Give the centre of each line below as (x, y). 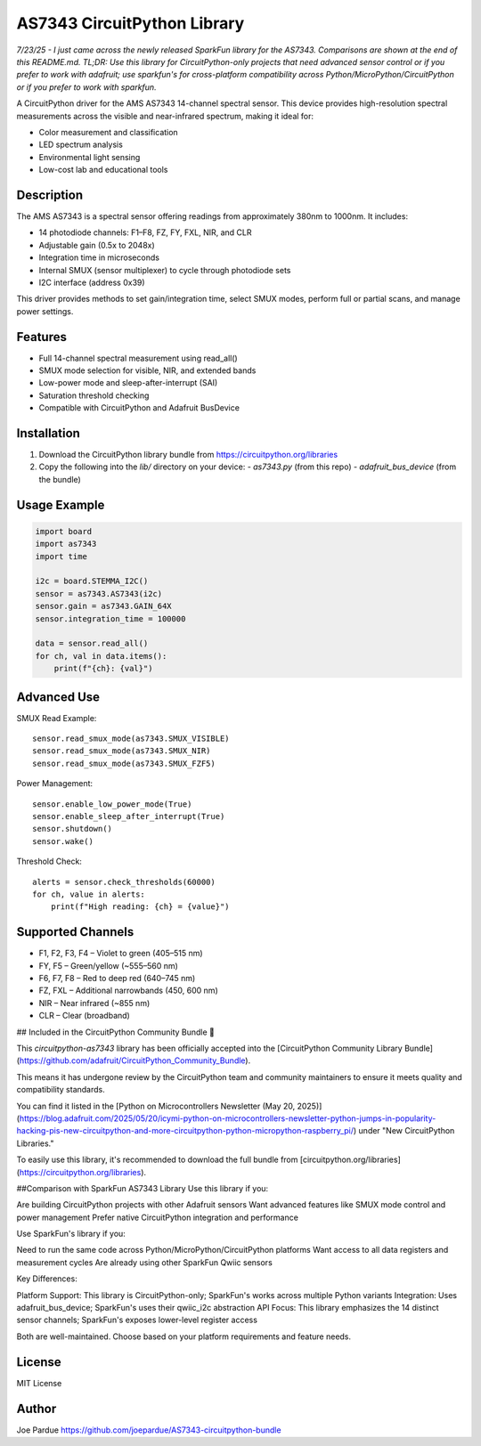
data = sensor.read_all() (92, 644)
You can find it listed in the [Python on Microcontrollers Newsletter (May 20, (156, 1106)
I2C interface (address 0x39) (92, 282)
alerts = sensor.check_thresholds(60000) (124, 882)
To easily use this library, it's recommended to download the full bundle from (157, 1160)
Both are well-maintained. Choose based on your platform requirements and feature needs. (184, 1336)
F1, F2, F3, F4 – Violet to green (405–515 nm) (121, 954)
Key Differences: (47, 1279)
